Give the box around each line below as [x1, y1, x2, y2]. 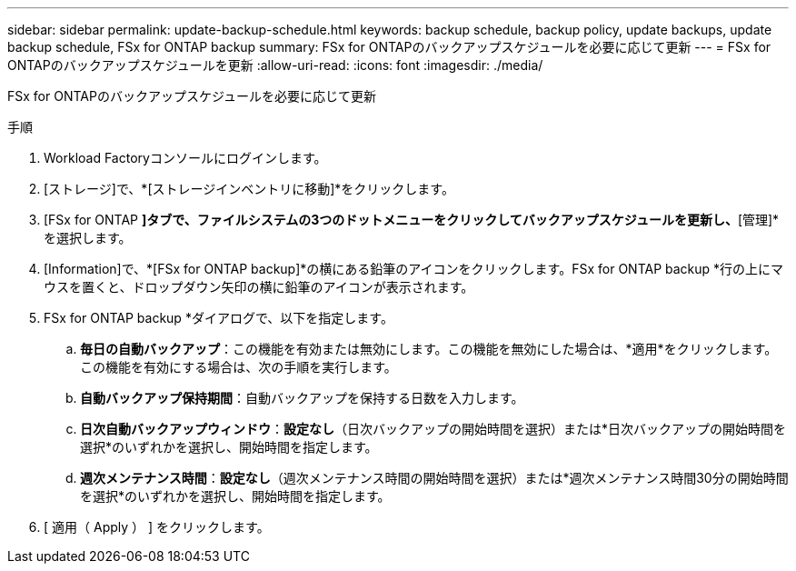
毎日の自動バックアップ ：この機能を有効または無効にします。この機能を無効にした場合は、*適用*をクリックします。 [80, 341, 778, 356]
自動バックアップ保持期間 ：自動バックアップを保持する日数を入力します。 [80, 390, 524, 406]
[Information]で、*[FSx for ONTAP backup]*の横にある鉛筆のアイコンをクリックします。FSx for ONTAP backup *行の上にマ [44, 261, 784, 276]
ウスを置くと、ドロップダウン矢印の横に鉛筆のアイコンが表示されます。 [44, 279, 474, 295]
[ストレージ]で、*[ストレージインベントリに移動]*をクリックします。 [44, 181, 454, 196]
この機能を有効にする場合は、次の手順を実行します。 [80, 359, 397, 375]
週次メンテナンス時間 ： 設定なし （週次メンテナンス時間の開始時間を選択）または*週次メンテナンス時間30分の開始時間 [80, 470, 789, 486]
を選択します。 [44, 230, 132, 245]
